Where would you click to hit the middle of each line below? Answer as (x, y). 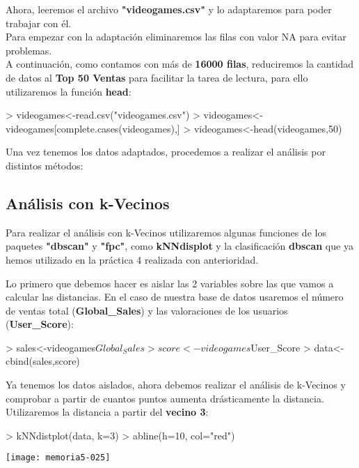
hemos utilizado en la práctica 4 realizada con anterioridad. (132, 259)
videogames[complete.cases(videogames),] (93, 128)
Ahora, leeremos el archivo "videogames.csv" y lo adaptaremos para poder (169, 9)
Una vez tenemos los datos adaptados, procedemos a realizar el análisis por (166, 152)
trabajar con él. (39, 23)
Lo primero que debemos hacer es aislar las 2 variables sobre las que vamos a (170, 283)
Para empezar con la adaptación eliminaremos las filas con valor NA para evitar (176, 37)
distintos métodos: (45, 165)
